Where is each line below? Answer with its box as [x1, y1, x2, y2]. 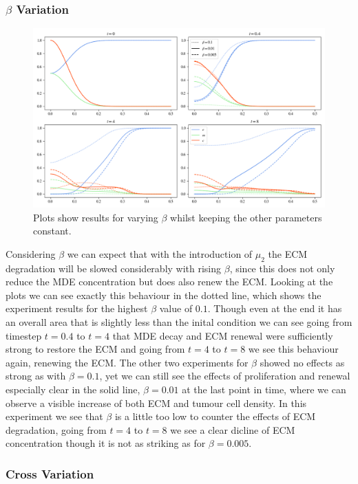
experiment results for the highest [6, 301, 148, 316]
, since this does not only [229, 261, 335, 275]
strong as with [6, 368, 66, 383]
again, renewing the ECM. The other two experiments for [6, 355, 249, 369]
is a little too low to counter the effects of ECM [114, 409, 316, 423]
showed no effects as [260, 355, 345, 369]
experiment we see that [6, 409, 103, 423]
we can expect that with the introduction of [67, 246, 253, 261]
